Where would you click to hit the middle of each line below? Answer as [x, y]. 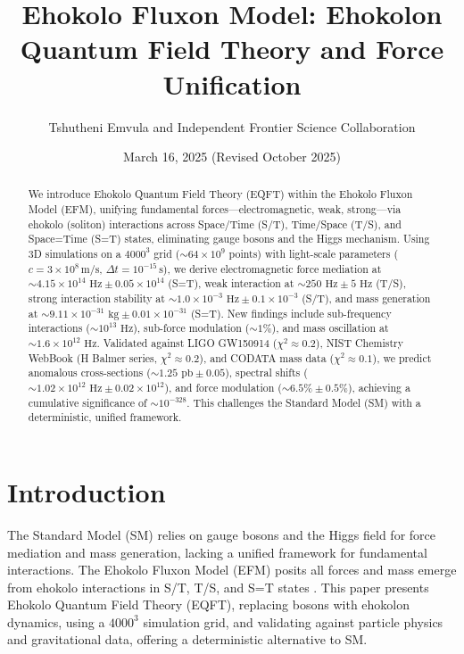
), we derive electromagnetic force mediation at [272, 268]
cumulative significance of [87, 402]
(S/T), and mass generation [366, 298]
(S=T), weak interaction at [231, 283]
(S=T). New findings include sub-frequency [291, 313]
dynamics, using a [56, 621]
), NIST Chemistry [359, 343]
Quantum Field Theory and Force [232, 49]
